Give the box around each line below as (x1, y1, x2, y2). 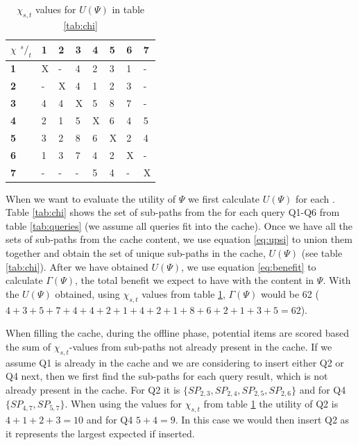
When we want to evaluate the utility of (6, 191, 176, 205)
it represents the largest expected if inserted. (6, 426, 195, 440)
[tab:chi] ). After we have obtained (6, 259, 148, 274)
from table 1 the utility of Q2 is (203, 396, 339, 411)
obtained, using (55, 286, 120, 301)
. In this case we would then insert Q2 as (175, 412, 350, 426)
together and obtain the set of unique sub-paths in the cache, (6, 245, 266, 260)
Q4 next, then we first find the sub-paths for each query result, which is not (6, 369, 328, 383)
